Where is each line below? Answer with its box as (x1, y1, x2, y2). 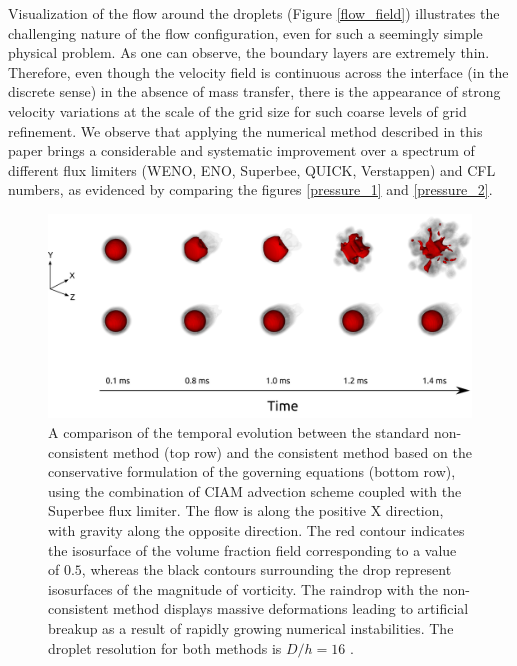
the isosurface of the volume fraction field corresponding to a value (48, 539, 457, 560)
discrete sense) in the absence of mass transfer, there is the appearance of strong (8, 81, 501, 102)
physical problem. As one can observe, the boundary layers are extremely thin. (8, 42, 490, 63)
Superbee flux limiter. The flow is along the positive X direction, (48, 500, 444, 521)
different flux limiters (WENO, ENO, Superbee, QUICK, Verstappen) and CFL (8, 159, 496, 180)
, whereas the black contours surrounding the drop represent (81, 559, 452, 580)
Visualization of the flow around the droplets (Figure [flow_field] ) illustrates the (8, 3, 500, 23)
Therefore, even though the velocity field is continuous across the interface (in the (8, 61, 509, 82)
